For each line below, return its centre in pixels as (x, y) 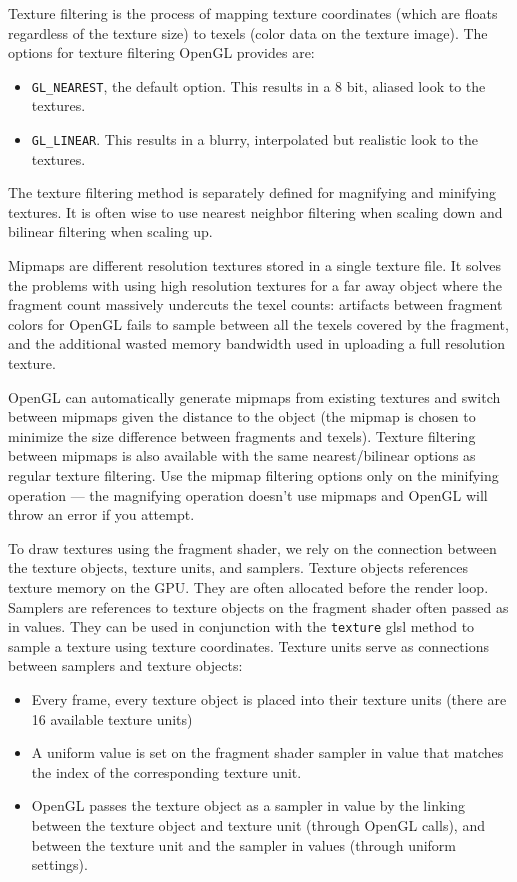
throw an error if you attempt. (101, 514)
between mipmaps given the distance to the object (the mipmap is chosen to (242, 416)
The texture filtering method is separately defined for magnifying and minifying (252, 192)
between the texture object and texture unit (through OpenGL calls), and (258, 824)
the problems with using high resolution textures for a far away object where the (255, 284)
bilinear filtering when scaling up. (110, 231)
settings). (59, 864)
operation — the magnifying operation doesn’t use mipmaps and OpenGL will (248, 494)
